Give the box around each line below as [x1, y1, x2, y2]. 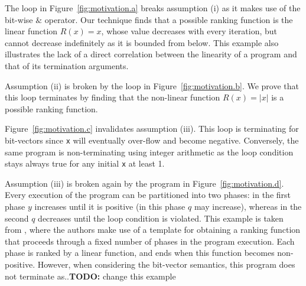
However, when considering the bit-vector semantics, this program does [37, 258, 295, 270]
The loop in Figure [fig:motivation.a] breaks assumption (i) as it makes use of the [5, 2, 301, 14]
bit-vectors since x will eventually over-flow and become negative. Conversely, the [5, 134, 299, 146]
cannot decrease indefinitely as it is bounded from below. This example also [5, 36, 279, 48]
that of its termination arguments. [5, 59, 129, 71]
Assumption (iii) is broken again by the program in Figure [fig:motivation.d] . [5, 177, 284, 189]
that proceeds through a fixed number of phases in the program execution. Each [5, 235, 295, 247]
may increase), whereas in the [194, 200, 302, 213]
